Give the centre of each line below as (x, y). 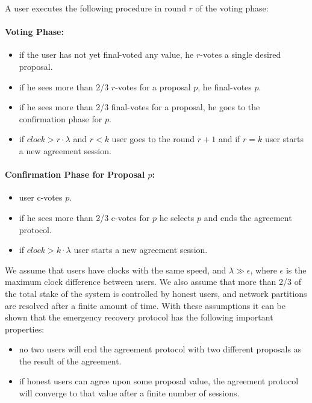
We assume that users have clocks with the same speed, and (116, 270)
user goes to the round (153, 139)
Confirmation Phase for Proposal (75, 174)
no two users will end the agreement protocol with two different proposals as (160, 349)
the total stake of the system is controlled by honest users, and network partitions (156, 293)
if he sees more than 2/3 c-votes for (84, 217)
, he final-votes (225, 86)
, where (264, 270)
